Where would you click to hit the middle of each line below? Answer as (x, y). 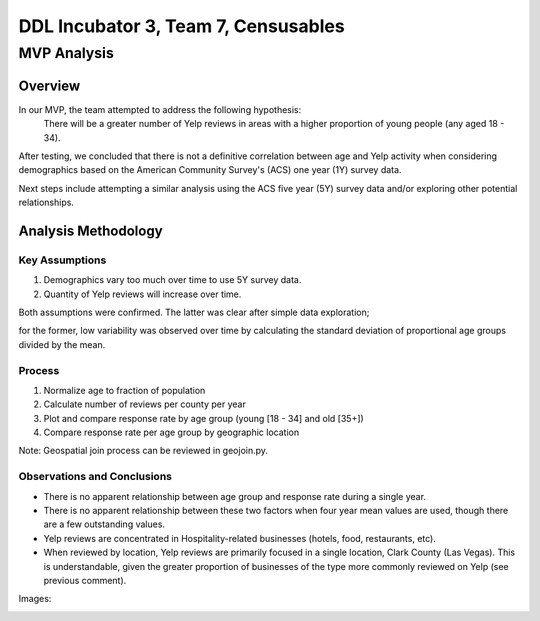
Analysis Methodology (91, 230)
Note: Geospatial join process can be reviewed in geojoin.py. (143, 451)
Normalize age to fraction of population (124, 390)
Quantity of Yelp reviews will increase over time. (142, 294)
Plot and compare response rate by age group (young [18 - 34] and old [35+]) (203, 418)
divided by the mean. (62, 344)
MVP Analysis (66, 53)
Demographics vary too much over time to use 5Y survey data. (172, 280)
